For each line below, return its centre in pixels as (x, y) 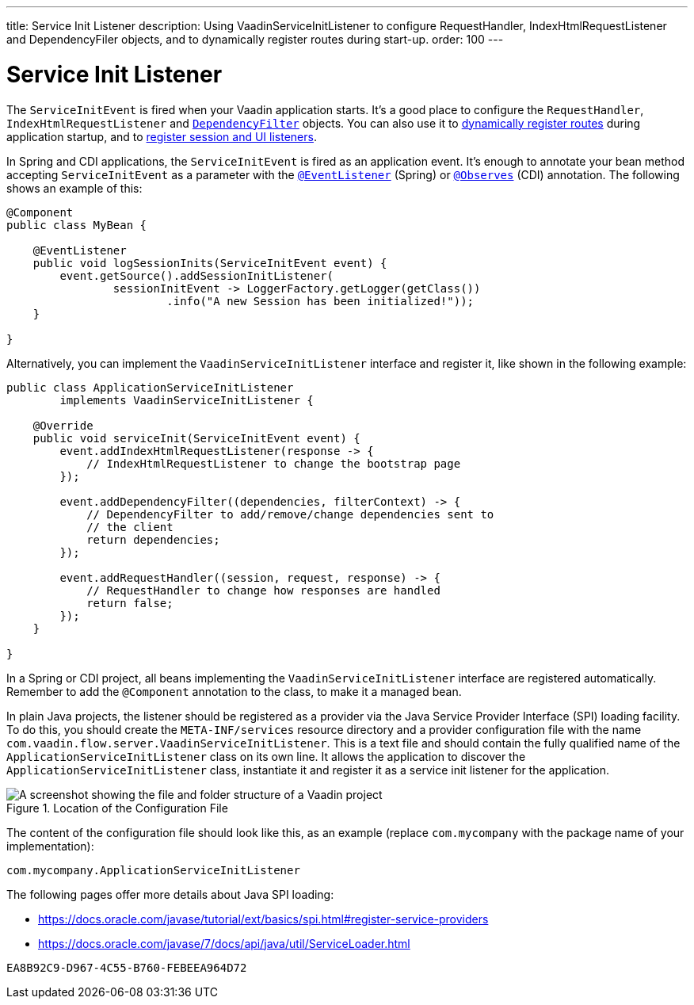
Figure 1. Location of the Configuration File (117, 808)
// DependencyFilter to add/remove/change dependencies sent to (290, 514)
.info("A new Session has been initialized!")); (320, 301)
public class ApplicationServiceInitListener (150, 387)
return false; (130, 603)
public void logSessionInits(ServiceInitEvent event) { (210, 263)
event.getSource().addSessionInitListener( (197, 275)
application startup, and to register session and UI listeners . (162, 136)
